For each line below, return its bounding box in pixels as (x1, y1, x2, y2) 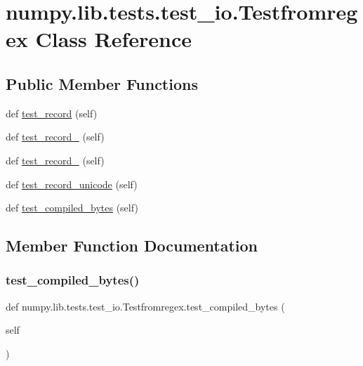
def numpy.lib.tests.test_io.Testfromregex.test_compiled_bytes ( (6, 299, 285, 313)
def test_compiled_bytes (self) (6, 200, 138, 215)
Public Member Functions (6, 72, 198, 94)
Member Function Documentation (6, 235, 258, 256)
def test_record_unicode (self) (6, 176, 138, 191)
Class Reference (35, 25, 192, 53)
